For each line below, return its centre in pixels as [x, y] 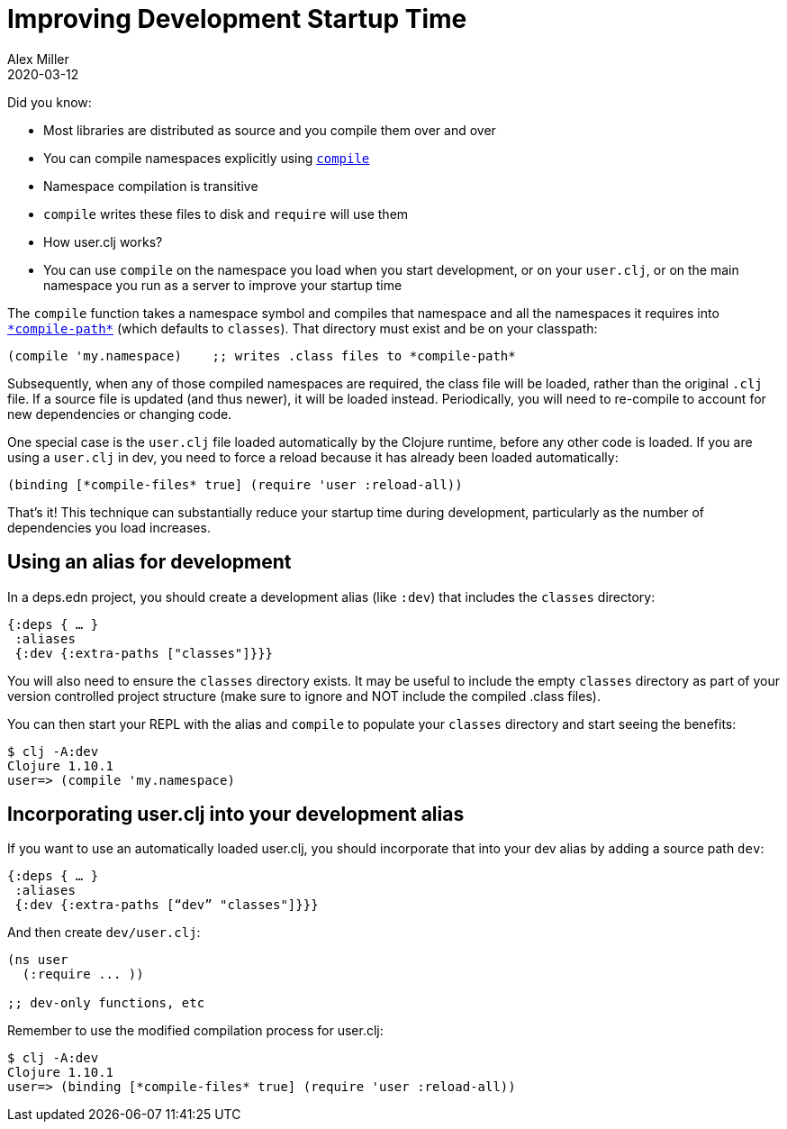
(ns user [38, 960]
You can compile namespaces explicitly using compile [207, 158]
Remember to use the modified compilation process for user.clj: [195, 1031]
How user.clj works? [103, 241]
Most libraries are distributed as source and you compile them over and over [270, 130]
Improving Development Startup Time [237, 19]
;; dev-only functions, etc [106, 1003]
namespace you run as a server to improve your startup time [223, 285]
